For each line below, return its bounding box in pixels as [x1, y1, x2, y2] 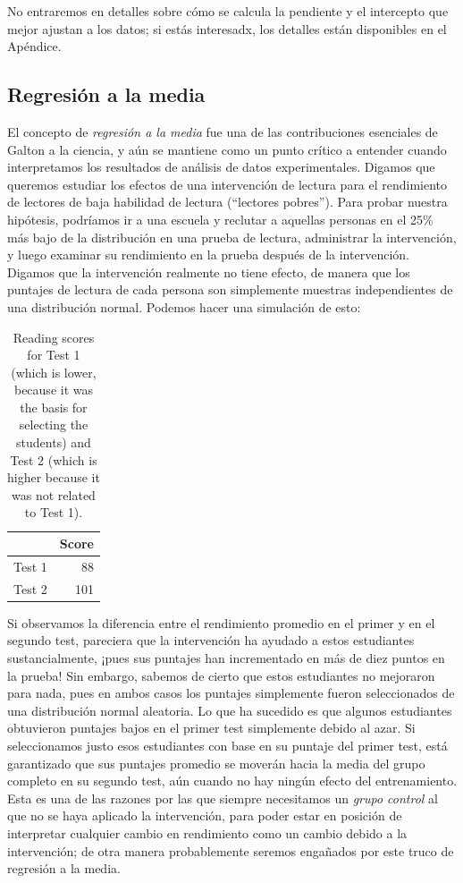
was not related [12, 485, 96, 504]
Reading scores [13, 327, 95, 346]
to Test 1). [24, 503, 83, 522]
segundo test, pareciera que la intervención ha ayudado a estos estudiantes [7, 631, 415, 650]
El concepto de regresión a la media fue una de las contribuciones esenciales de [7, 122, 438, 140]
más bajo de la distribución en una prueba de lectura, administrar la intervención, [7, 227, 457, 246]
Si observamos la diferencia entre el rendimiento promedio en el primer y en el [7, 613, 435, 632]
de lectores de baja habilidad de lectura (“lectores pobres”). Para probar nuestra [7, 192, 448, 211]
